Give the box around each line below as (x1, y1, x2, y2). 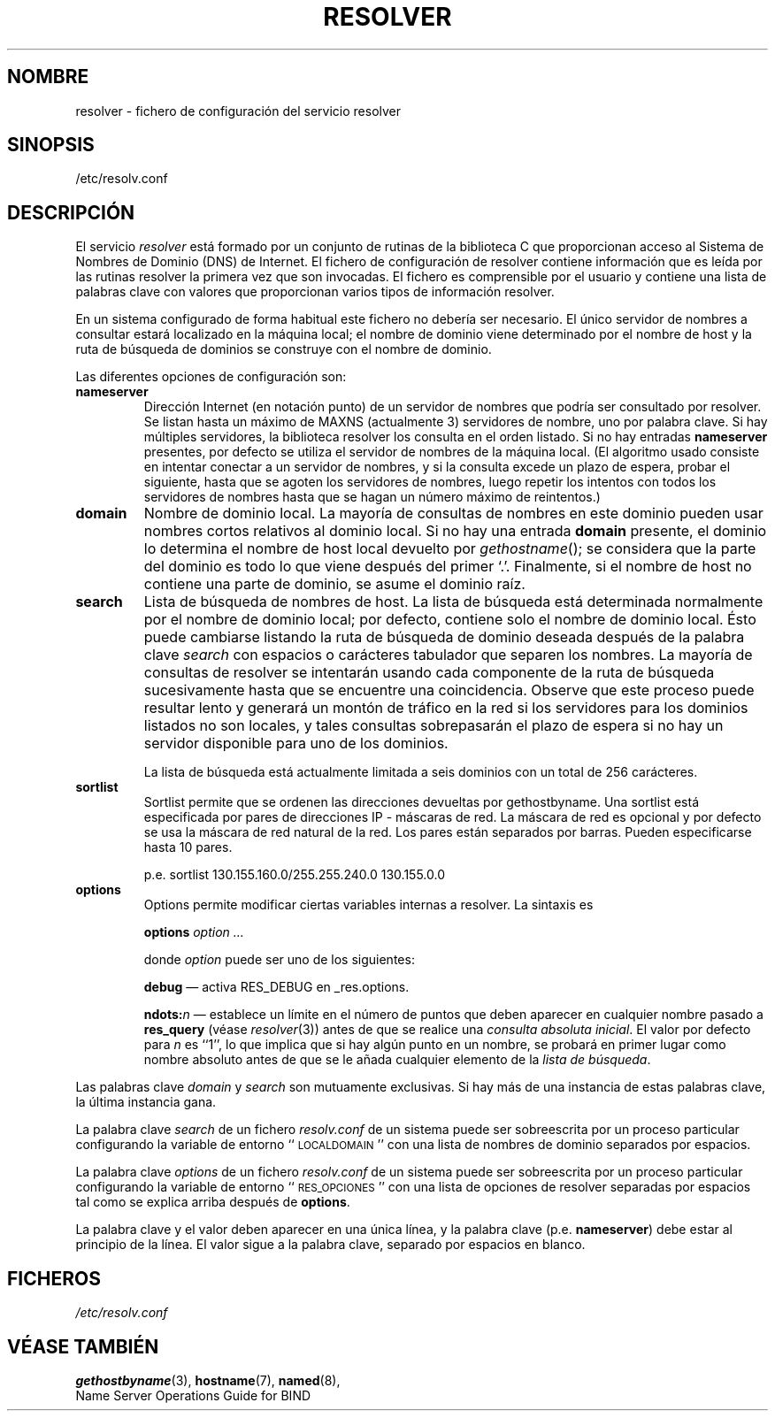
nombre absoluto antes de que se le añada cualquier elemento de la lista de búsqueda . (143, 1052, 651, 1068)
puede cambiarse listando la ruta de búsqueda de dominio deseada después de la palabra (143, 628, 745, 647)
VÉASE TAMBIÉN (7, 1335, 159, 1358)
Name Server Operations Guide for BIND (75, 1387, 311, 1403)
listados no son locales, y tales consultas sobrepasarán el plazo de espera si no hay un (143, 717, 724, 735)
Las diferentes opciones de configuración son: (75, 369, 347, 385)
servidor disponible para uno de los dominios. (143, 734, 449, 753)
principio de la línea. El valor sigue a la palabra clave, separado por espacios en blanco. (75, 1237, 586, 1253)
